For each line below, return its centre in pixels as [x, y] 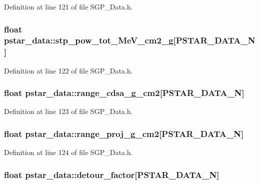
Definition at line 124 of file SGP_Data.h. [68, 152]
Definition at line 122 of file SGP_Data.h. [68, 70]
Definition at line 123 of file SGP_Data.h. [68, 111]
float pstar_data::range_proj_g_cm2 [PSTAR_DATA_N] [124, 133]
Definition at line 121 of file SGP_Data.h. [68, 6]
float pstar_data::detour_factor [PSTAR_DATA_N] [112, 174]
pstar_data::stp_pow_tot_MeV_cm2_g [89, 40]
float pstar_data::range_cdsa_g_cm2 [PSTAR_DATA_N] [124, 93]
